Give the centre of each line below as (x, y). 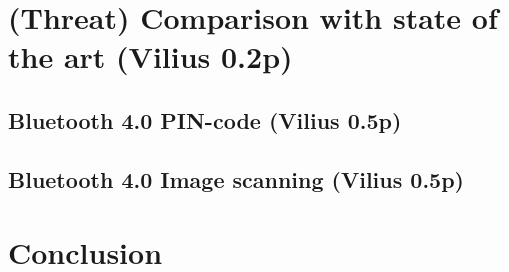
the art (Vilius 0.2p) (150, 56)
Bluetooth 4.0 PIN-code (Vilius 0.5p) (205, 119)
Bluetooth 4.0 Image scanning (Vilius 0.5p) (236, 178)
